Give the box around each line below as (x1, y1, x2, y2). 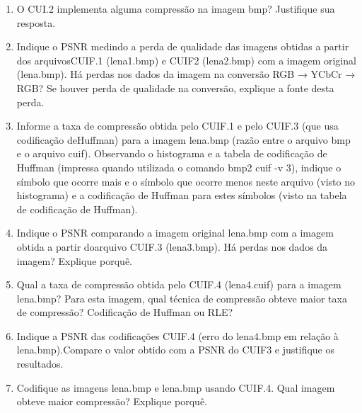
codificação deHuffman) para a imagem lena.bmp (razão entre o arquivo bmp (16, 132, 351, 147)
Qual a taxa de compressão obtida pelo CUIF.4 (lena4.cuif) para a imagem (16, 277, 341, 292)
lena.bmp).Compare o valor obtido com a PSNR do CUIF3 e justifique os (16, 342, 334, 357)
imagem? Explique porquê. (16, 253, 132, 268)
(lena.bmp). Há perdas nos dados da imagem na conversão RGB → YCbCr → (16, 67, 356, 81)
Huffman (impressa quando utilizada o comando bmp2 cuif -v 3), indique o (16, 159, 341, 174)
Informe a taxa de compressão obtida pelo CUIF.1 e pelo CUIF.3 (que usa (16, 118, 339, 133)
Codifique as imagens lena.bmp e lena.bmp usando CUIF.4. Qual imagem (16, 380, 335, 395)
